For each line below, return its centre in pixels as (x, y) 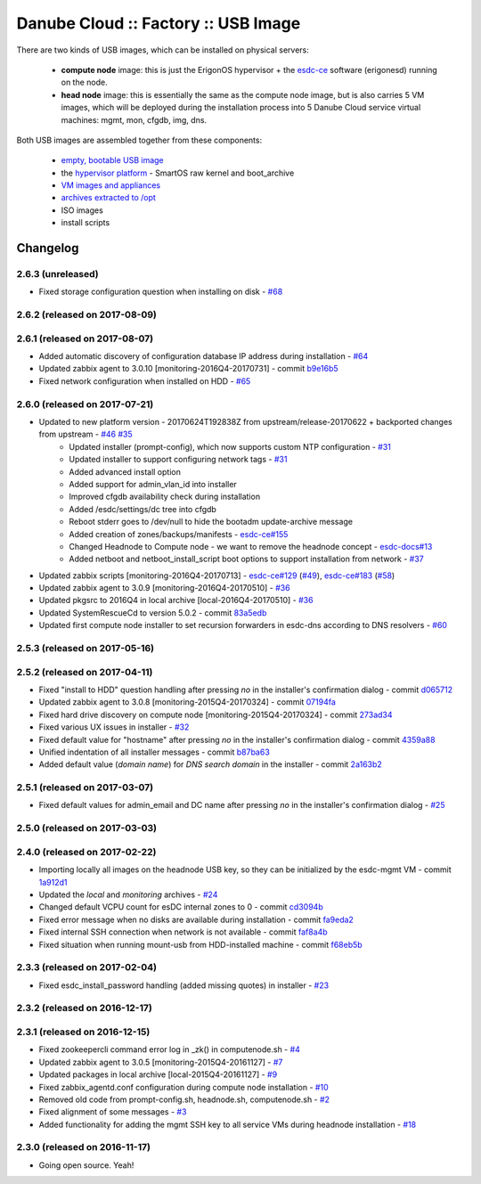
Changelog (48, 248)
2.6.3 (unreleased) (58, 274)
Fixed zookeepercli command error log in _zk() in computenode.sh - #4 (169, 1049)
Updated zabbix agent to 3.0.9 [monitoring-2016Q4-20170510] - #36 (164, 588)
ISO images (82, 210)
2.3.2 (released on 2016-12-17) (85, 1008)
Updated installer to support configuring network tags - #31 (178, 460)
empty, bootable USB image (112, 160)
